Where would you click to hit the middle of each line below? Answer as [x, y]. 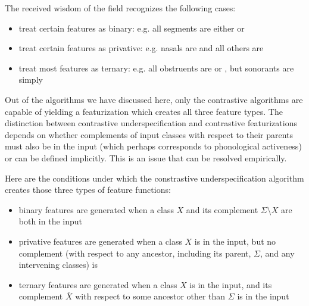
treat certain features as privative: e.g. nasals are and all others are [141, 48]
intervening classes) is [58, 265]
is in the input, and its [231, 284]
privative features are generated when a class [100, 241]
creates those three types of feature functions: [88, 190]
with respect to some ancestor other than [150, 296]
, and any [277, 253]
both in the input [51, 221]
